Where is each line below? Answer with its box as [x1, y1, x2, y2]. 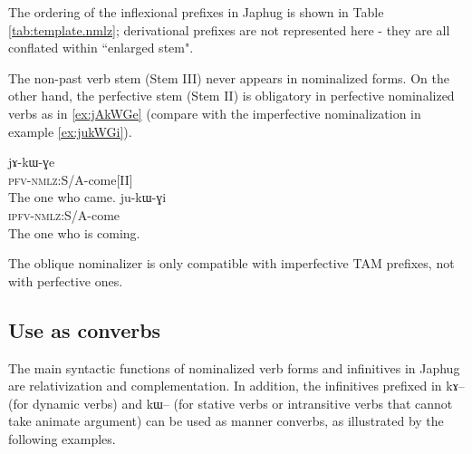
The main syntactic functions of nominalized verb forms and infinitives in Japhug [8, 358, 460, 377]
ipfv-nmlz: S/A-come [8, 205, 120, 224]
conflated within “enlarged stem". [8, 38, 194, 57]
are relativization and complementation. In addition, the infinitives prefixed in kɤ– [8, 376, 465, 395]
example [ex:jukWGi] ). [8, 121, 132, 140]
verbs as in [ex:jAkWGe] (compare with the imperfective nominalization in [8, 103, 421, 122]
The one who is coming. [8, 223, 140, 242]
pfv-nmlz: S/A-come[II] [8, 169, 133, 188]
